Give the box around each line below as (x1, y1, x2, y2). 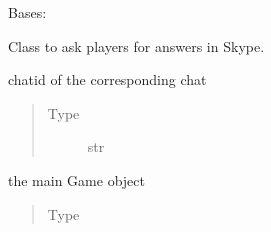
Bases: (8, 2, 47, 22)
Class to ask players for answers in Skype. (8, 35, 265, 56)
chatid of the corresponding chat (8, 69, 207, 90)
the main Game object (8, 169, 145, 190)
